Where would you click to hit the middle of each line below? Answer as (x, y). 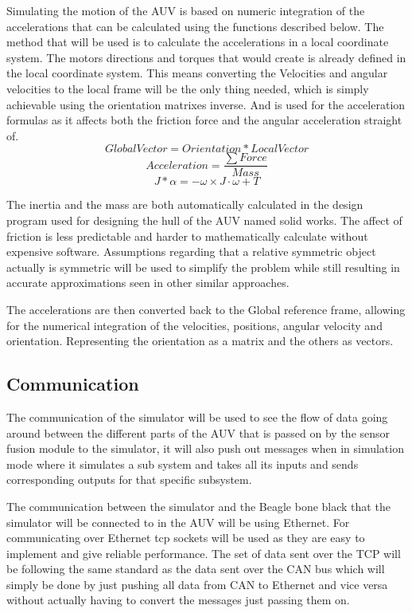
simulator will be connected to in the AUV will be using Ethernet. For (178, 522)
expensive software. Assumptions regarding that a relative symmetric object (191, 251)
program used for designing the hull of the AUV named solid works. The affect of (204, 220)
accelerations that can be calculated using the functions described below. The (195, 26)
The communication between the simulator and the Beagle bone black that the (198, 506)
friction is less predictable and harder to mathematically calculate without (187, 236)
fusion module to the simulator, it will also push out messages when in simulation (205, 448)
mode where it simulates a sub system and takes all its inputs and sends (183, 464)
